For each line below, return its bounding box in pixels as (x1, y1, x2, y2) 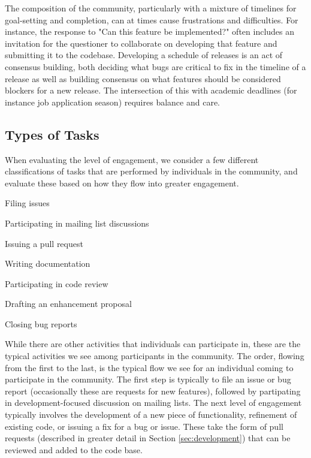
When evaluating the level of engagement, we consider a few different (5, 153, 259, 165)
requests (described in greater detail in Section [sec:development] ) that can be (5, 432, 291, 444)
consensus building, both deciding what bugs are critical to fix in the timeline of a (5, 60, 306, 73)
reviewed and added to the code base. (5, 443, 143, 456)
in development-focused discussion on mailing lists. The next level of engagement (5, 396, 302, 409)
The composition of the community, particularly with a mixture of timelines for (5, 2, 297, 14)
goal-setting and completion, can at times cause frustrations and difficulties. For (5, 13, 298, 26)
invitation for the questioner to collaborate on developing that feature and (5, 37, 277, 49)
